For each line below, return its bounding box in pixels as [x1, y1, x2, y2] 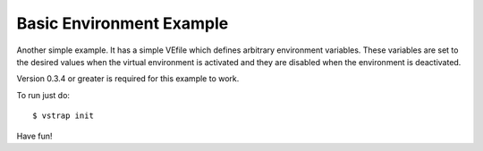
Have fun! [16, 130, 53, 141]
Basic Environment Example [16, 13, 229, 33]
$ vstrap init [32, 111, 94, 121]
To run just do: [16, 89, 71, 100]
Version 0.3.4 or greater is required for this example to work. [16, 73, 240, 84]
